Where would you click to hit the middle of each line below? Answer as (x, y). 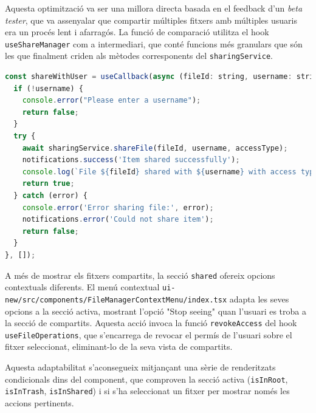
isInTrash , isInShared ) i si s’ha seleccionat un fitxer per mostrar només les (147, 391)
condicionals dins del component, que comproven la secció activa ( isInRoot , (146, 379)
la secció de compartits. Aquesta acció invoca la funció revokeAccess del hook (151, 323)
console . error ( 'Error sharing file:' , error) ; (118, 207)
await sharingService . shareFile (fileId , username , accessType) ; (155, 148)
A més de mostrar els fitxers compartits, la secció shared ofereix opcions (140, 275)
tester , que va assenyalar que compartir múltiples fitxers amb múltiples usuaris (151, 20)
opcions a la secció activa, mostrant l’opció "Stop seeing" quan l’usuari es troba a (156, 311)
